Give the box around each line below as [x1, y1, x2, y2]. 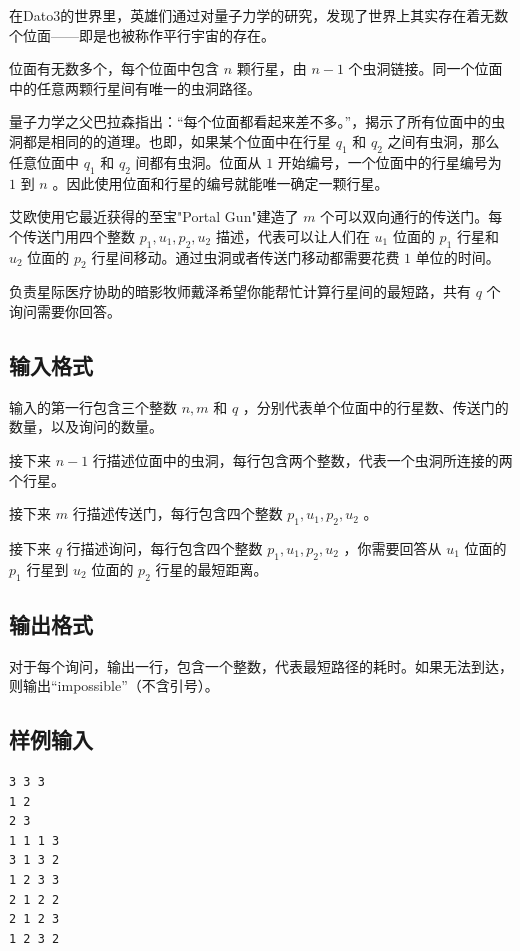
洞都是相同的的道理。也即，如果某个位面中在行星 [9, 130, 331, 151]
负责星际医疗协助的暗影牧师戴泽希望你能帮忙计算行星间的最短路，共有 [9, 281, 471, 302]
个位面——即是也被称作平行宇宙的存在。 [9, 24, 275, 45]
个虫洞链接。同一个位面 [348, 58, 503, 79]
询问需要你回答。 [9, 300, 121, 321]
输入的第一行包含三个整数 [9, 396, 177, 417]
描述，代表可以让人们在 [215, 225, 370, 246]
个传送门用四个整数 [9, 225, 135, 246]
